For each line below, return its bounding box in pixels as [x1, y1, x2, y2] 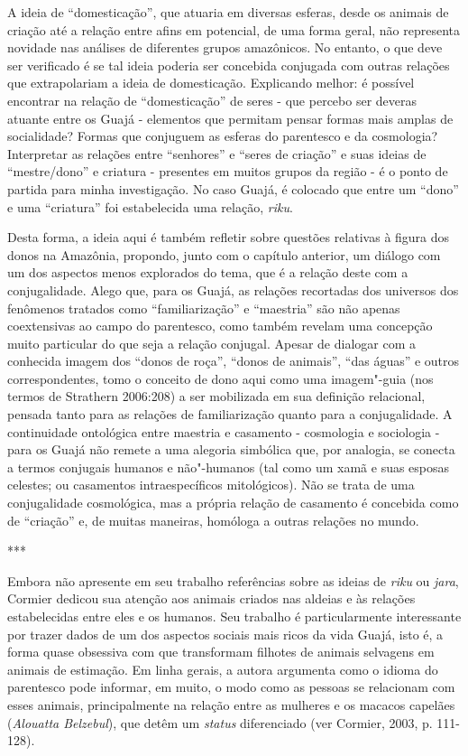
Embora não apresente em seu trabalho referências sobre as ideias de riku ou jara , [7, 571, 459, 590]
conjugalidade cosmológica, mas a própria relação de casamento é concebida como [7, 493, 459, 512]
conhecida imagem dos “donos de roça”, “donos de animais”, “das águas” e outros [7, 351, 460, 370]
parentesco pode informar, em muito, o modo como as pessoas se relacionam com [7, 677, 455, 696]
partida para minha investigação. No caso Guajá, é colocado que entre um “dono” [7, 179, 459, 198]
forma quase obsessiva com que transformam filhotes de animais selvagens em [7, 642, 435, 661]
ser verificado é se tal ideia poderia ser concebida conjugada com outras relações [7, 55, 450, 74]
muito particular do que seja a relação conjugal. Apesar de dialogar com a [7, 333, 417, 352]
